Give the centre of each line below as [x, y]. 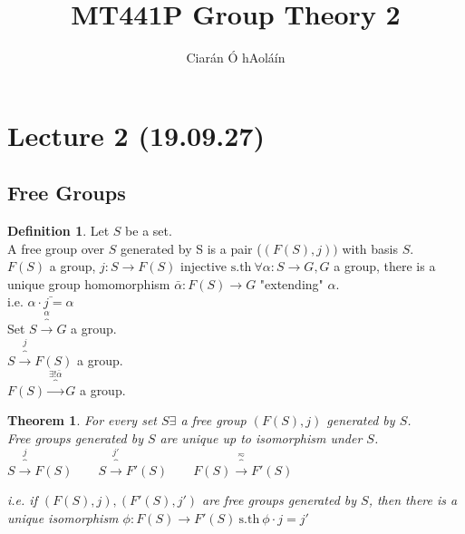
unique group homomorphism [89, 283]
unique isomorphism [63, 517]
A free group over [56, 248]
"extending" [291, 283]
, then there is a [413, 499]
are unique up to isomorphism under [261, 438]
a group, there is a [385, 266]
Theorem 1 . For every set [82, 420]
